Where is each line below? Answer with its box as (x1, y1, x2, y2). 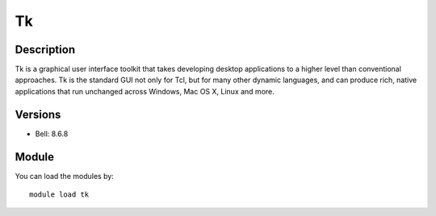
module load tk (29, 190, 90, 199)
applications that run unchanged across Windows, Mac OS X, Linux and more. (15, 86, 275, 96)
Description (15, 43, 76, 56)
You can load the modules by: (15, 171, 115, 181)
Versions (15, 107, 61, 121)
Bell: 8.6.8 (35, 129, 69, 139)
